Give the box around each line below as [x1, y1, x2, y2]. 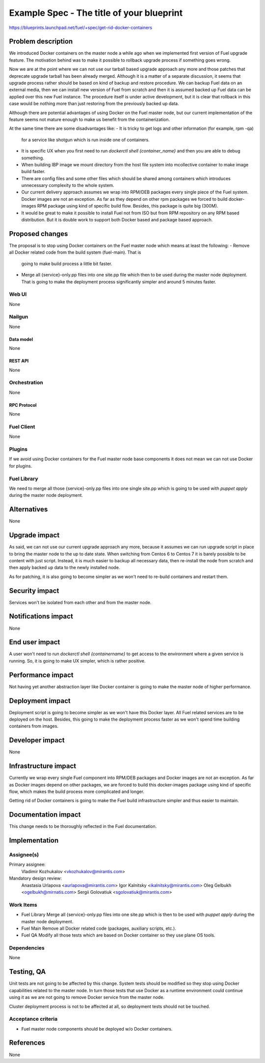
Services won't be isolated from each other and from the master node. [9, 599, 152, 605]
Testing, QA [9, 968, 46, 976]
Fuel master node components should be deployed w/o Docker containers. [21, 1026, 173, 1032]
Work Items [9, 901, 37, 908]
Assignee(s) [9, 851, 39, 858]
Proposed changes [9, 229, 68, 238]
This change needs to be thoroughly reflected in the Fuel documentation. [9, 823, 157, 829]
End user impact [9, 638, 60, 646]
